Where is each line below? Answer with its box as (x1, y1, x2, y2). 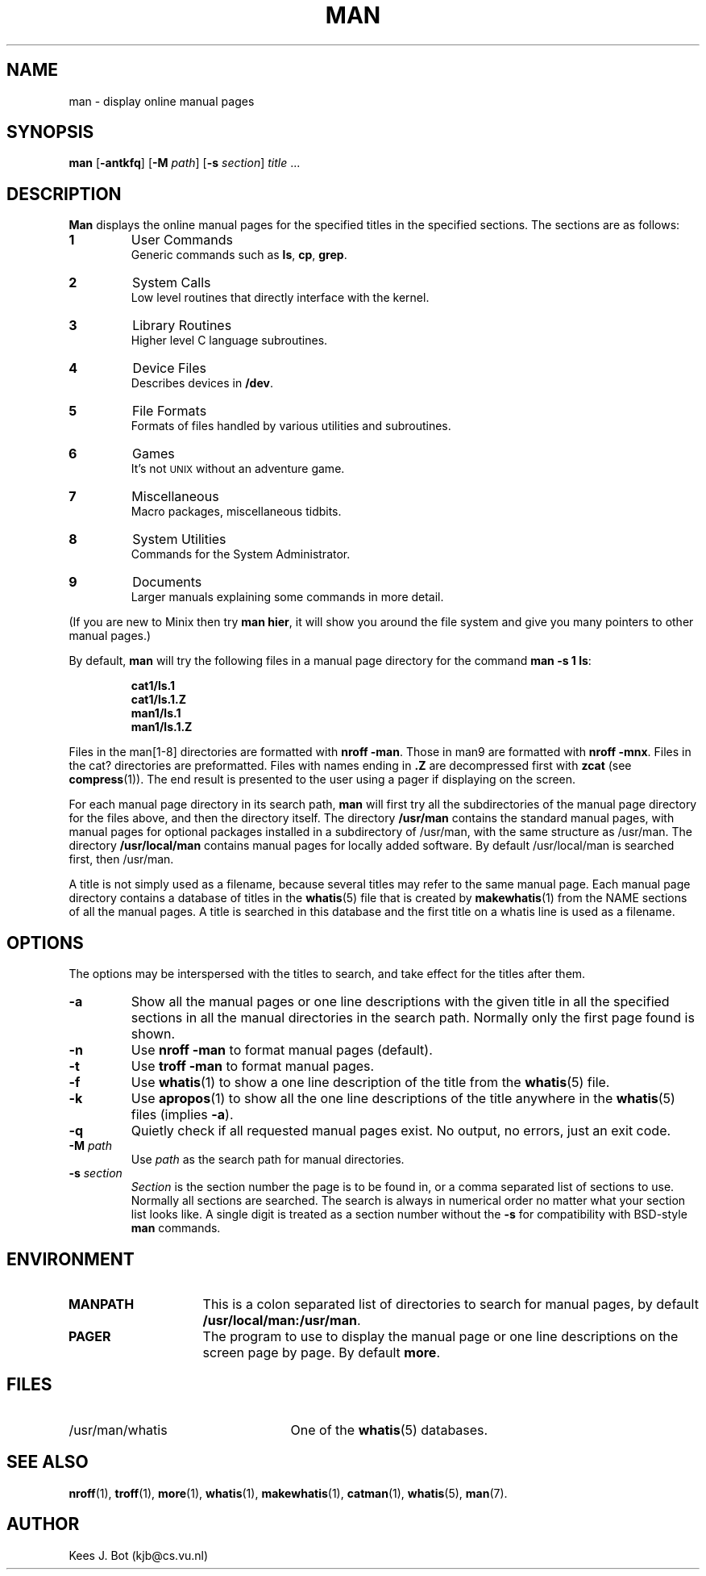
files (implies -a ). (131, 1106, 234, 1123)
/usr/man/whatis (69, 1421, 168, 1438)
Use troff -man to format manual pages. (131, 1058, 375, 1075)
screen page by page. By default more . (202, 1344, 440, 1361)
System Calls (131, 274, 211, 291)
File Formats (131, 403, 207, 420)
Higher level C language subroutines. (131, 333, 328, 348)
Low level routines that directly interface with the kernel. (131, 291, 430, 305)
